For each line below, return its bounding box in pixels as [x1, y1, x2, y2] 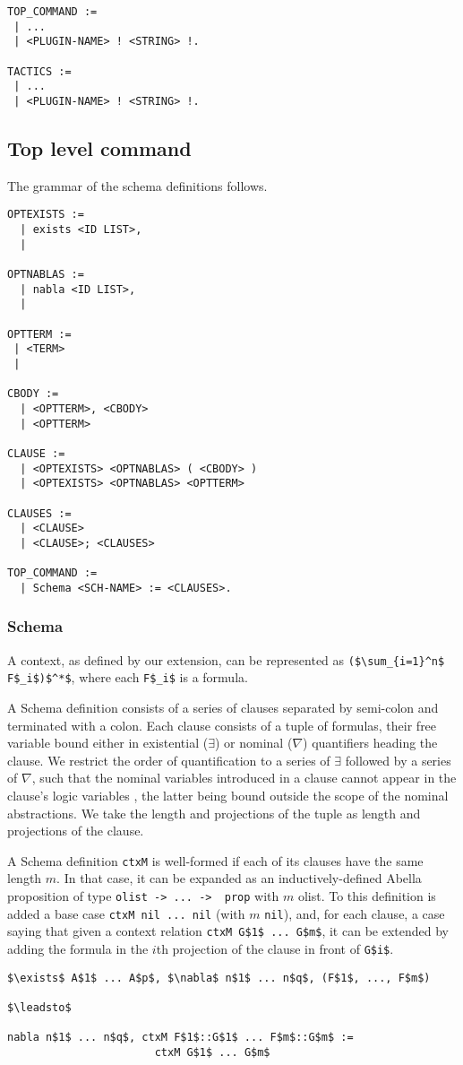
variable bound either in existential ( [7, 733, 209, 752]
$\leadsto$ [7, 1000, 72, 1014]
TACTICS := [7, 65, 72, 78]
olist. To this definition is [297, 886, 436, 905]
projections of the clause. [7, 821, 144, 840]
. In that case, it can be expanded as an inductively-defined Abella [56, 869, 422, 887]
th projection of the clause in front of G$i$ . [156, 939, 394, 957]
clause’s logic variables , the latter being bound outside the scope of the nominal [7, 785, 449, 804]
